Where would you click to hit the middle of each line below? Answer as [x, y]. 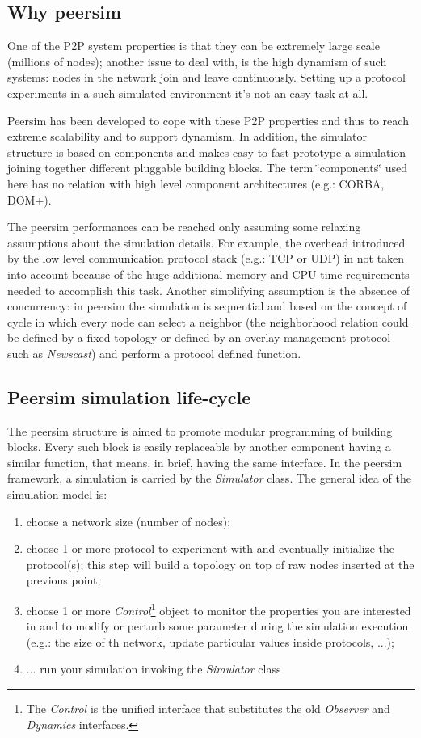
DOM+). [29, 199]
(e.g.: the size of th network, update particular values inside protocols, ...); [210, 641]
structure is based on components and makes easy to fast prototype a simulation [207, 152]
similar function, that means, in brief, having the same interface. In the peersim [205, 462]
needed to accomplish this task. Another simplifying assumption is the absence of [209, 290]
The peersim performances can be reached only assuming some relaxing [184, 227]
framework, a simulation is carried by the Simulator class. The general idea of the [209, 478]
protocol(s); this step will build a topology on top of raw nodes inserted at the [220, 564]
